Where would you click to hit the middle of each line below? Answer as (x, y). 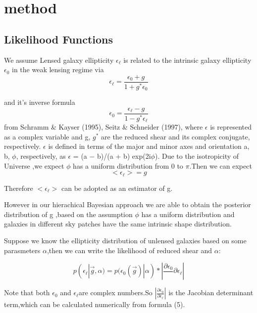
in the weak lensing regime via (58, 69)
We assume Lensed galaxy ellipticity (59, 60)
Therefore (19, 188)
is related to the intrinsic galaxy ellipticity (187, 60)
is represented (231, 127)
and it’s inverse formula (40, 102)
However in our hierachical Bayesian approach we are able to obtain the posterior (128, 204)
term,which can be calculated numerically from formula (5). (95, 304)
